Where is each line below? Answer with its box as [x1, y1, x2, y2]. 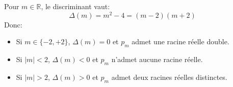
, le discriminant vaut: [41, 1, 110, 11]
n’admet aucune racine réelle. [111, 54, 203, 65]
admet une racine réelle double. [132, 36, 229, 47]
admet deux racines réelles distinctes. [111, 71, 227, 82]
